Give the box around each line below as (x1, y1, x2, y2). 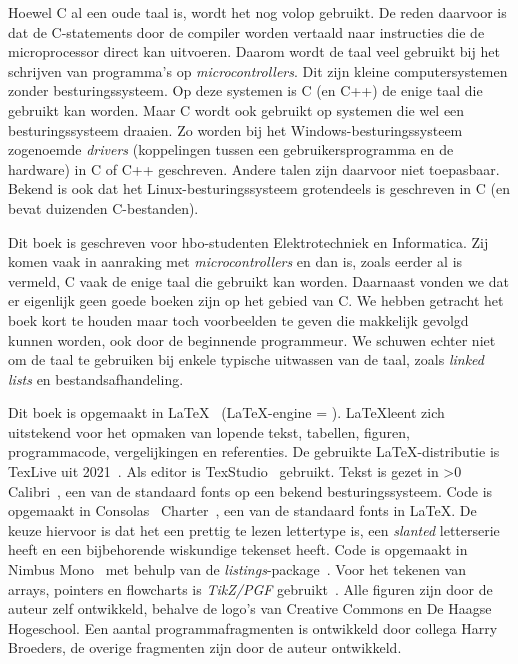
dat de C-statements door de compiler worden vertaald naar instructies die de (8, 21, 485, 42)
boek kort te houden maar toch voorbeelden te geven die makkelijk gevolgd (8, 309, 469, 330)
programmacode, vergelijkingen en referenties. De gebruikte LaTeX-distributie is (8, 441, 500, 462)
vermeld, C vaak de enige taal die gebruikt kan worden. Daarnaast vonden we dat (8, 270, 509, 291)
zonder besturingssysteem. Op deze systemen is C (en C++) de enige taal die (8, 80, 483, 101)
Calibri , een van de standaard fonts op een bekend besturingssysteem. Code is (8, 480, 493, 501)
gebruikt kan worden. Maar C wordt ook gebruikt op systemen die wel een (8, 99, 465, 120)
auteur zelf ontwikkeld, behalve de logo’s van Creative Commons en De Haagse (8, 598, 492, 619)
